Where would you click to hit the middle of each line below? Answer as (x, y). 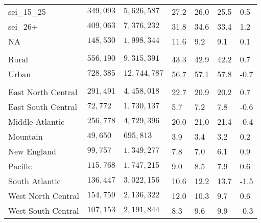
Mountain (26, 136)
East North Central (43, 92)
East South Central (43, 107)
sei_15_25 (27, 12)
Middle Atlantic (37, 121)
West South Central (44, 210)
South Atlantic (34, 181)
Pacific (20, 166)
